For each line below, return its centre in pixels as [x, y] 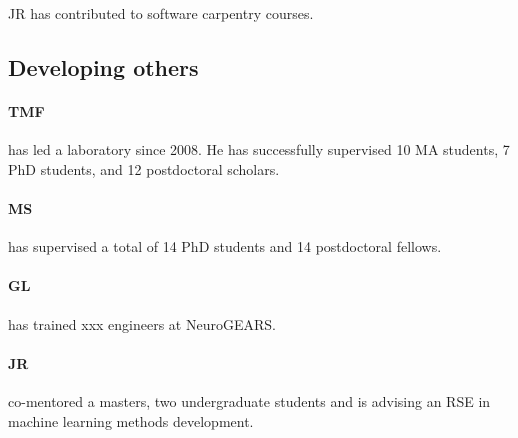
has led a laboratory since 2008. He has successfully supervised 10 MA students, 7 [259, 149]
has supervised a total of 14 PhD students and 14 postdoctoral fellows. [225, 246]
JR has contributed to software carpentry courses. [161, 13]
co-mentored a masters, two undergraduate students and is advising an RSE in [249, 400]
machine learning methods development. [131, 420]
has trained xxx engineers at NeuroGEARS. [142, 323]
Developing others [103, 66]
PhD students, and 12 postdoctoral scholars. [144, 168]
